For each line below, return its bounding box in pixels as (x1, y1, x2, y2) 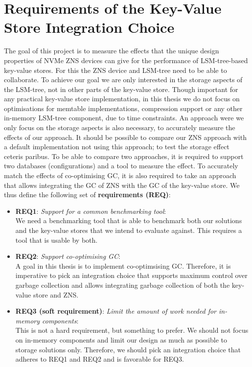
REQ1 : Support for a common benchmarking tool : (15, 206, 166, 216)
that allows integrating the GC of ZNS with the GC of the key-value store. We (4, 180, 240, 190)
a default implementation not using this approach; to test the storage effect (4, 141, 229, 152)
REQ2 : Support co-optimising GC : (15, 251, 120, 261)
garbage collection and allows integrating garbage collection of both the (15, 279, 230, 290)
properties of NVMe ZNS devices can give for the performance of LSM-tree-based (4, 55, 248, 65)
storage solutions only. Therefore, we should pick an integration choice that (15, 344, 241, 354)
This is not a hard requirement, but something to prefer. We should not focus (15, 325, 249, 335)
